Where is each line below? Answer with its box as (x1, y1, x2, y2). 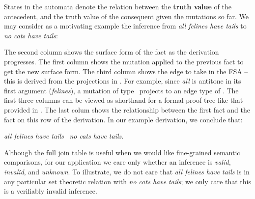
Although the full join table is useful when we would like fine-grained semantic (4, 147, 240, 157)
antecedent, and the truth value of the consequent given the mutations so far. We (4, 11, 249, 21)
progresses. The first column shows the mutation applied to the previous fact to (4, 56, 244, 66)
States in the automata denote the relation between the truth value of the (4, 1, 231, 11)
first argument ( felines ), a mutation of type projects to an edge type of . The (4, 85, 239, 95)
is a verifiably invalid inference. (4, 186, 97, 196)
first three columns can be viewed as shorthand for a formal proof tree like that (4, 95, 243, 105)
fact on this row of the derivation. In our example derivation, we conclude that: (4, 114, 243, 124)
